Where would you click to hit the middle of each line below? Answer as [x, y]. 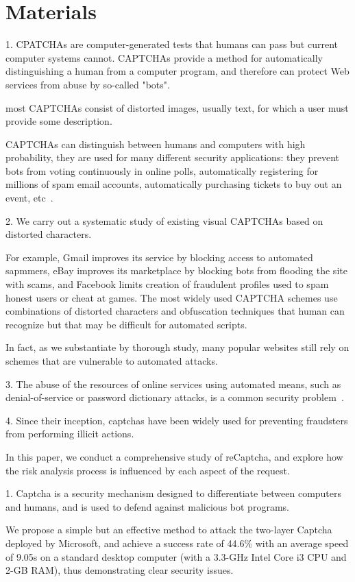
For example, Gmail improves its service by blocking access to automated [159, 257]
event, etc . [29, 198]
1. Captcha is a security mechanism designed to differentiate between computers [174, 493]
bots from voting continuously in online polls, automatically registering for [162, 170]
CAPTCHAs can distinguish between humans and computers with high [156, 144]
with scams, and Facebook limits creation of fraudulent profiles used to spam [167, 284]
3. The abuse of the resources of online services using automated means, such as [173, 384]
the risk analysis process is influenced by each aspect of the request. [148, 470]
